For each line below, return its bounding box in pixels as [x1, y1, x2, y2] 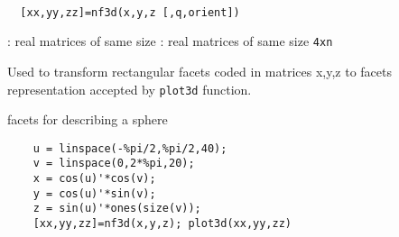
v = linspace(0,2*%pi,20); [32, 157, 195, 170]
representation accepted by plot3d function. [7, 79, 252, 98]
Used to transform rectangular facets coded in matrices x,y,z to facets [7, 61, 392, 80]
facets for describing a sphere [7, 110, 168, 129]
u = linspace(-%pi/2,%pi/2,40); [32, 141, 227, 155]
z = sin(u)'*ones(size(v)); [32, 202, 201, 215]
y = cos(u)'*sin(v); [32, 187, 156, 200]
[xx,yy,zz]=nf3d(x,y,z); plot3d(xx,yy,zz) [32, 217, 292, 231]
